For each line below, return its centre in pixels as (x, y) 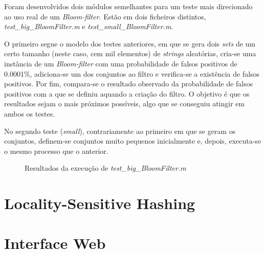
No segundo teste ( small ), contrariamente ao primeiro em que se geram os (120, 131)
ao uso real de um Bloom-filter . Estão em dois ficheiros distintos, (105, 16)
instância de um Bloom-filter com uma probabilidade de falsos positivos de (121, 63)
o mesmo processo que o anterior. (56, 151)
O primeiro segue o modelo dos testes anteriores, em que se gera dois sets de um (130, 43)
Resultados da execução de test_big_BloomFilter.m (105, 168)
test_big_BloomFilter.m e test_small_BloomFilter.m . (89, 26)
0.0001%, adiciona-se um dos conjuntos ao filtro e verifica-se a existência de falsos (132, 73)
